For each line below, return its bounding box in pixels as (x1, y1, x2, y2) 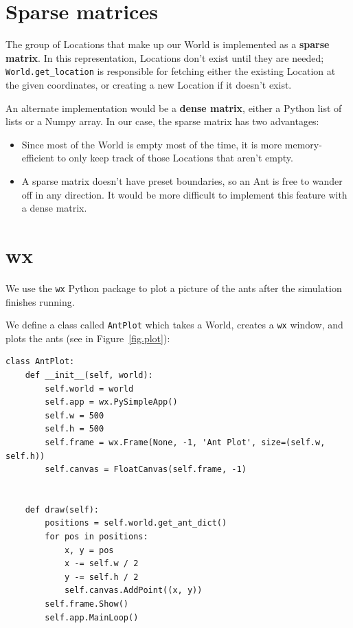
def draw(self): (25, 504, 100, 515)
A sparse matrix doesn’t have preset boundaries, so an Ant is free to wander (21, 173, 343, 188)
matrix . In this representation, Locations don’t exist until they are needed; (5, 50, 324, 65)
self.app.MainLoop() (45, 612, 139, 623)
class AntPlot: (5, 357, 75, 367)
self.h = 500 (45, 424, 104, 434)
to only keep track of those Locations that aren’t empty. (57, 150, 293, 165)
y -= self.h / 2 (64, 572, 139, 582)
